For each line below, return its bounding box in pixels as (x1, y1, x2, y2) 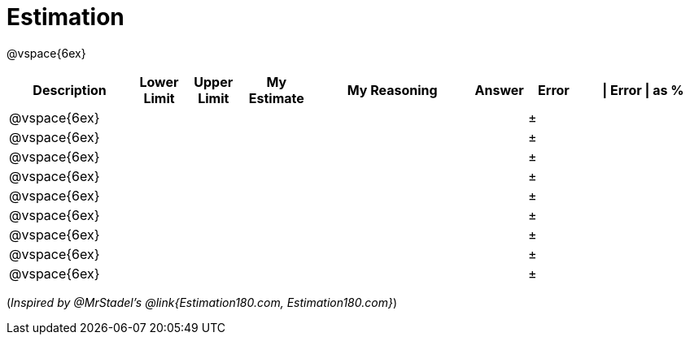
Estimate (248, 89, 304, 106)
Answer (474, 81, 524, 98)
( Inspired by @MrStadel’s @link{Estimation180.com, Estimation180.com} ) (7, 295, 397, 309)
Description (33, 81, 107, 98)
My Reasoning (347, 81, 438, 98)
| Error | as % (602, 81, 684, 98)
